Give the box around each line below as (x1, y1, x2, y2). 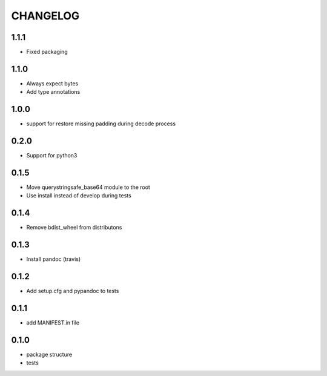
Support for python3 (26, 152, 78, 159)
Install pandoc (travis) (26, 256, 81, 263)
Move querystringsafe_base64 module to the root (26, 183, 151, 191)
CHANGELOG (11, 9, 80, 22)
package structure (26, 351, 73, 358)
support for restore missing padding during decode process (26, 120, 176, 127)
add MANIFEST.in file (26, 319, 80, 326)
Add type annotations (26, 88, 81, 96)
